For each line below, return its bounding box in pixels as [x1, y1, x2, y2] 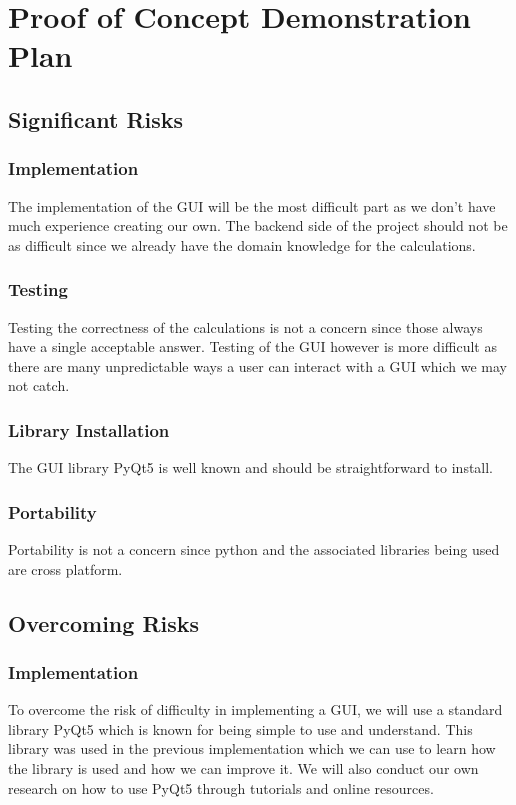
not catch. [8, 375, 70, 396]
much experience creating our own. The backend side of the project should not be [8, 215, 508, 236]
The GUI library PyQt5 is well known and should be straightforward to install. [8, 457, 494, 478]
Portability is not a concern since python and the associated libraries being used [8, 538, 500, 559]
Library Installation [8, 417, 170, 442]
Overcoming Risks [8, 607, 200, 638]
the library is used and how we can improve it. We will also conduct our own [8, 757, 479, 778]
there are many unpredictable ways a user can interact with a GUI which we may [8, 355, 507, 376]
